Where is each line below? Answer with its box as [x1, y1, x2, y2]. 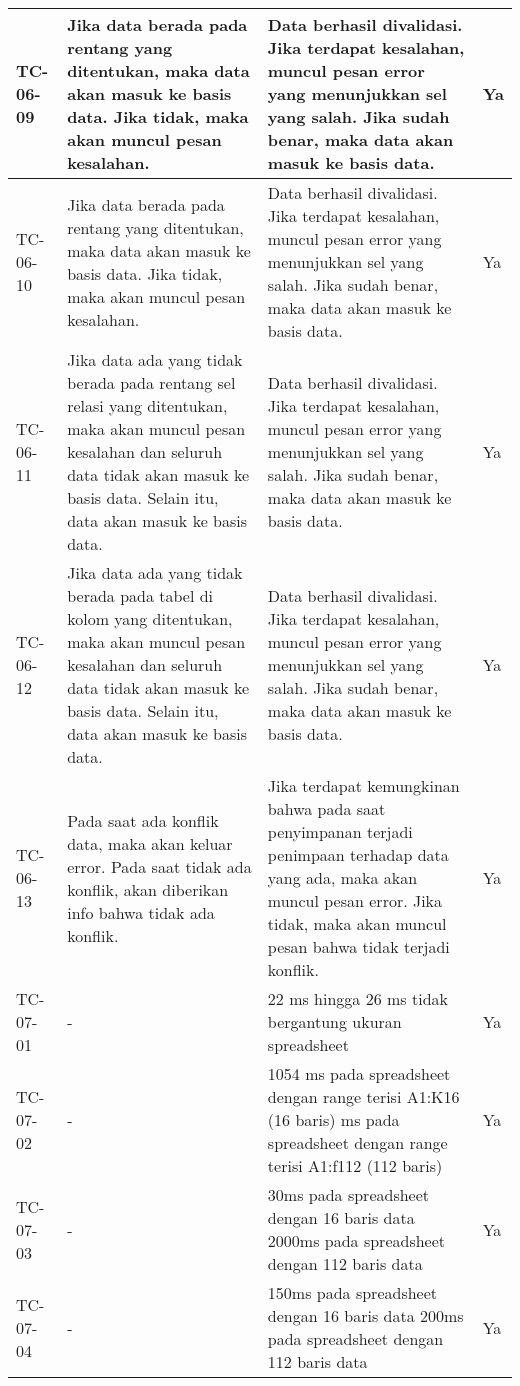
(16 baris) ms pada [267, 1108, 400, 1131]
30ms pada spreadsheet [267, 1183, 430, 1206]
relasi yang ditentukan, [67, 394, 228, 417]
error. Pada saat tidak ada [67, 854, 252, 878]
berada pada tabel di [67, 584, 214, 607]
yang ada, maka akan [267, 866, 418, 889]
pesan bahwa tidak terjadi [267, 935, 450, 958]
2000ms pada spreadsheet [267, 1229, 446, 1252]
